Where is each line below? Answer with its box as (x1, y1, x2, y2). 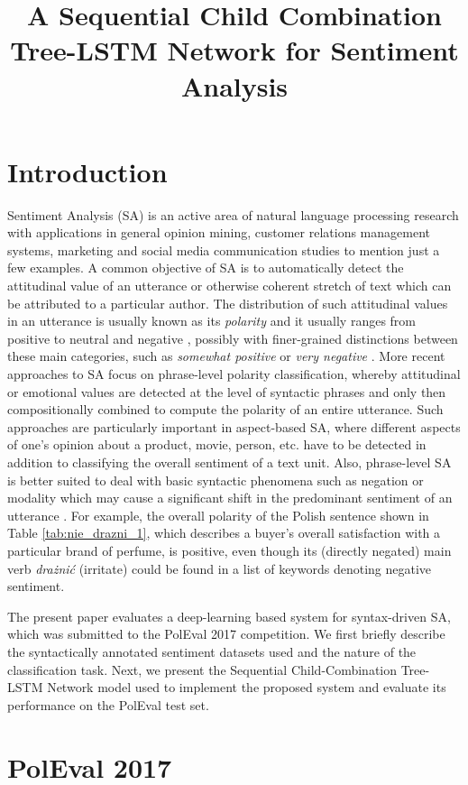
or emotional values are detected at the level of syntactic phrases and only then (7, 382, 446, 401)
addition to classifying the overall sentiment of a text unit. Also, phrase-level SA (7, 453, 452, 471)
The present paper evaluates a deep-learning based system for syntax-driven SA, (7, 606, 451, 625)
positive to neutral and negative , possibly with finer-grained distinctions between (7, 328, 458, 347)
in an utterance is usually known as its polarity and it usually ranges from (7, 311, 416, 330)
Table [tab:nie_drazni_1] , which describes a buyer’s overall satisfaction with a (7, 523, 441, 542)
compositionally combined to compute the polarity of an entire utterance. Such (7, 400, 444, 419)
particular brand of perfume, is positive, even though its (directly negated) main (7, 540, 452, 559)
